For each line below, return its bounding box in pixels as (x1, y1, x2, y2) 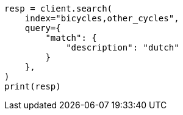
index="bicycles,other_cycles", (24, 13, 179, 23)
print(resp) (4, 82, 61, 91)
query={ (24, 23, 61, 33)
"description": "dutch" (66, 43, 179, 52)
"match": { (45, 33, 97, 43)
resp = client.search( (4, 4, 113, 13)
